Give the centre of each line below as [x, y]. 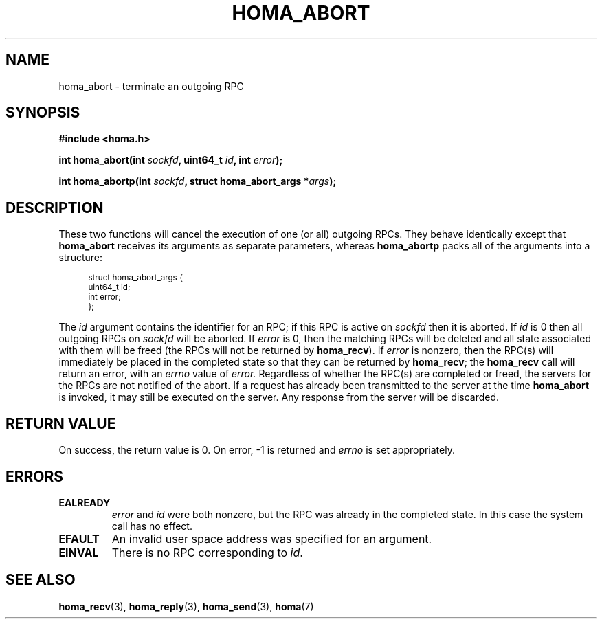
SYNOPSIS [43, 113]
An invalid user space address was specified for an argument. [272, 538]
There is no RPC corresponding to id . [207, 552]
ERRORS [35, 476]
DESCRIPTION [55, 208]
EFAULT [79, 538]
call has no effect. [152, 526]
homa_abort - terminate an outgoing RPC [151, 86]
